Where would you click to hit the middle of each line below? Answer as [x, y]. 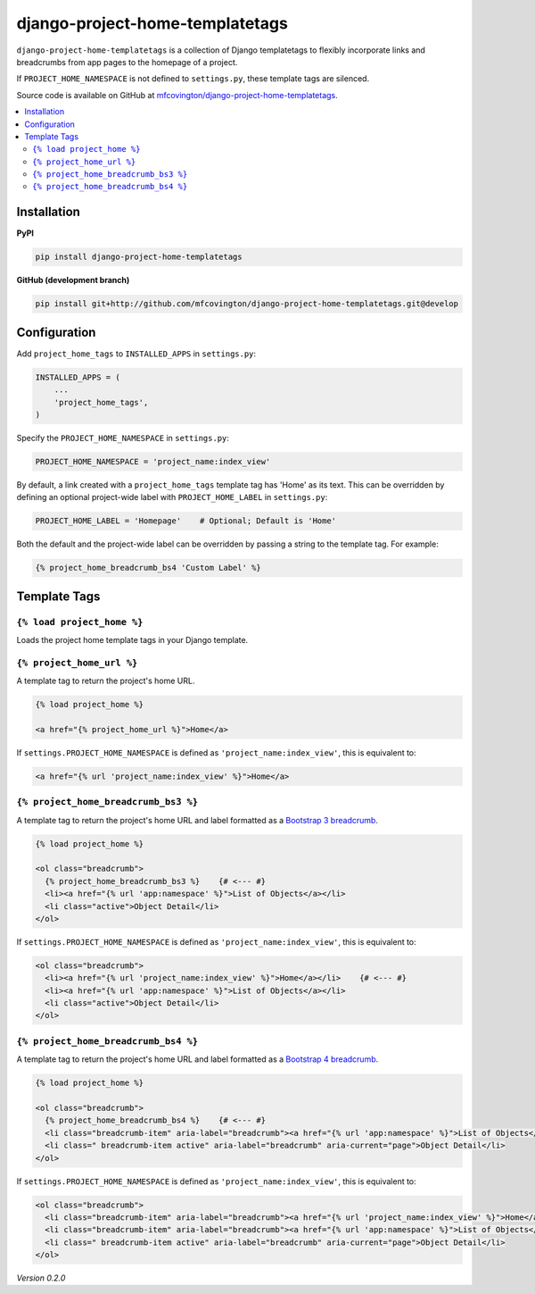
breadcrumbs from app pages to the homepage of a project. [127, 62]
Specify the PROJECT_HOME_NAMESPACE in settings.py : [123, 438]
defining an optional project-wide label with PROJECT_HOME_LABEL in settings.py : [172, 497]
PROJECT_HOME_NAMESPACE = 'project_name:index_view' [153, 461]
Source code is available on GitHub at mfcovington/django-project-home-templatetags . [177, 95]
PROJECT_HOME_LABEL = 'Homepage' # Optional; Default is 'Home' [186, 521]
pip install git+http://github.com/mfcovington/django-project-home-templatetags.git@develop [247, 304]
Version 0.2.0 [41, 1278]
